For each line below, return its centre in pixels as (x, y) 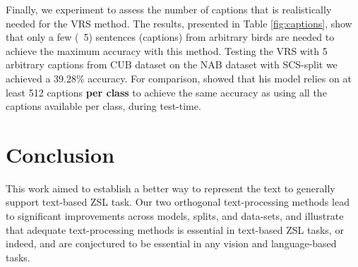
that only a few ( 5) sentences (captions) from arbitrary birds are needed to (170, 37)
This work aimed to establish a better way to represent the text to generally (171, 188)
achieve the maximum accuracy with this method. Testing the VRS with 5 (167, 50)
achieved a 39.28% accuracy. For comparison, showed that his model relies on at (179, 78)
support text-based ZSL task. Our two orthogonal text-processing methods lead (178, 202)
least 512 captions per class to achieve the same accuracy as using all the (166, 92)
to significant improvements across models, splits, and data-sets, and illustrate (175, 216)
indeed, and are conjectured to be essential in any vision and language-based (171, 243)
